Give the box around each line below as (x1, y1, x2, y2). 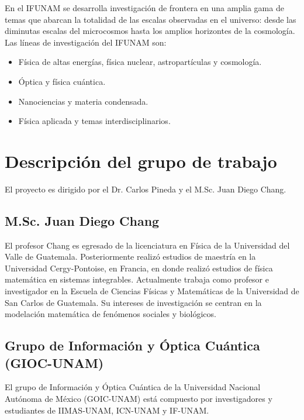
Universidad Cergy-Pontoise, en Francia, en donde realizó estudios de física (5, 261, 273, 274)
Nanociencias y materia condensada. (18, 95, 148, 107)
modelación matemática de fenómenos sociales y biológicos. (5, 308, 216, 320)
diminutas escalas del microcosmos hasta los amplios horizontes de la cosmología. (5, 25, 295, 37)
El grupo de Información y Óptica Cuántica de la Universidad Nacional (5, 381, 261, 393)
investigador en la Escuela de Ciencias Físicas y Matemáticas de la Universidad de (5, 285, 299, 297)
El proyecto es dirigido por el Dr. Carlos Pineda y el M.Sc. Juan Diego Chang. (5, 183, 286, 195)
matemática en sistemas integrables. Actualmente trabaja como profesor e (5, 273, 269, 285)
